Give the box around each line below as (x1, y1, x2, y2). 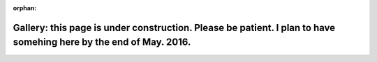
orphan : (13, 4, 37, 12)
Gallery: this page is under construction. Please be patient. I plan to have (13, 21, 336, 34)
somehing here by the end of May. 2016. (13, 37, 191, 48)
